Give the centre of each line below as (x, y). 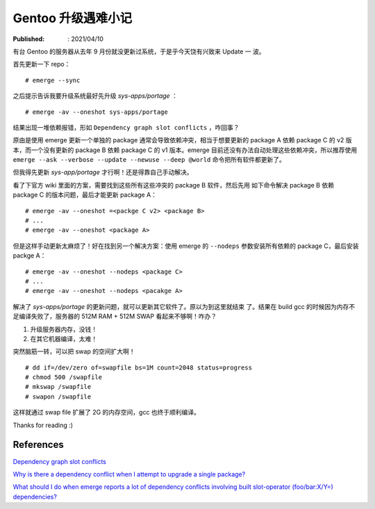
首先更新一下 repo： (42, 64)
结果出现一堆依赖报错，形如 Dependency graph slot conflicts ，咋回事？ (126, 127)
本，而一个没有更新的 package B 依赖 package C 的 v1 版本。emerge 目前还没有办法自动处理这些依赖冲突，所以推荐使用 (185, 150)
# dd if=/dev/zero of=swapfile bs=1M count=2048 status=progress (139, 367)
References (38, 445)
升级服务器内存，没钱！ (64, 329)
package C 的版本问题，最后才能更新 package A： (85, 195)
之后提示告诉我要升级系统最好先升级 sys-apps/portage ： (95, 96)
